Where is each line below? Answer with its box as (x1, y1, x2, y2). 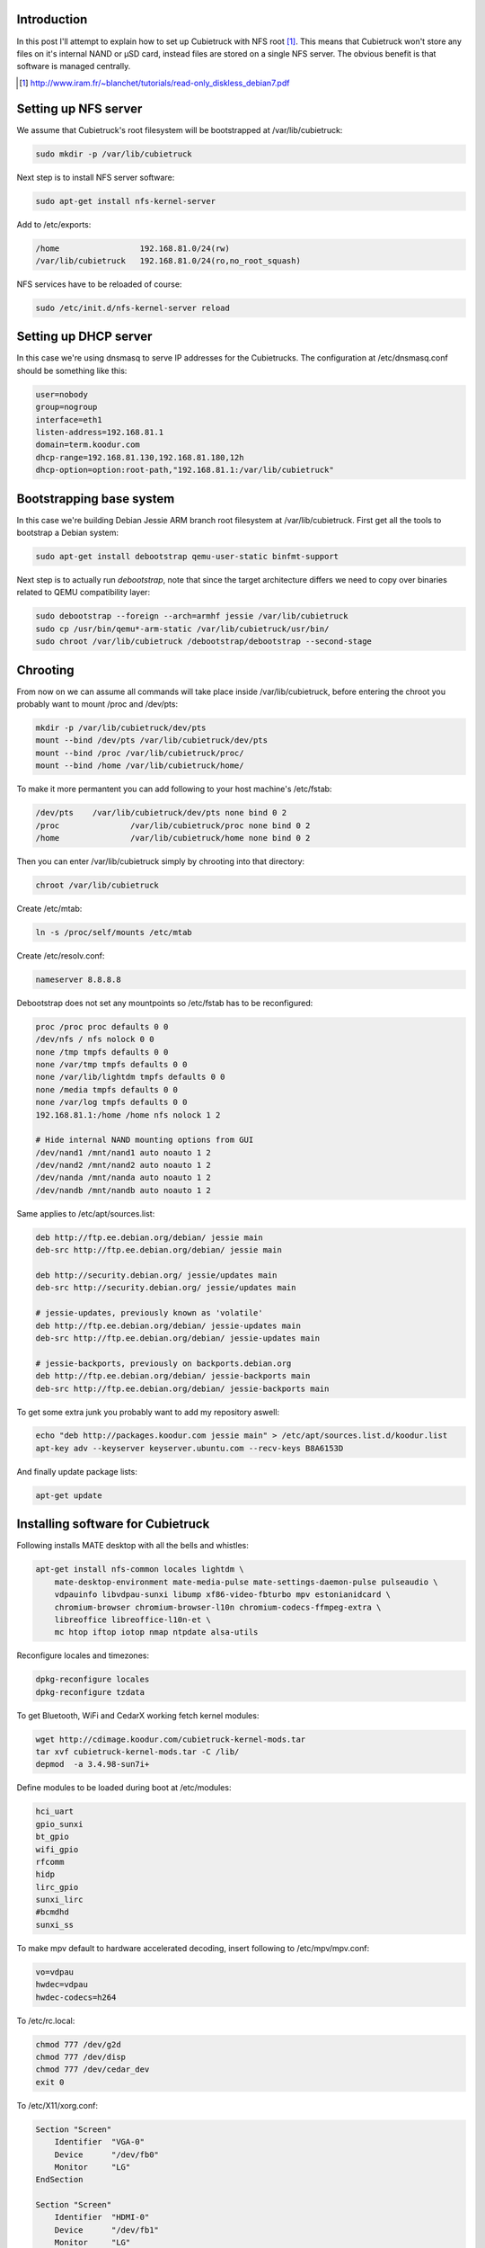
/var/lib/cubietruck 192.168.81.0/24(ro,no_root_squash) (35, 255, 301, 265)
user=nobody (35, 389, 89, 399)
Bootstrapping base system (16, 491, 175, 506)
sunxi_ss (35, 1920, 75, 1930)
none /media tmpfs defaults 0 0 (35, 1084, 179, 1094)
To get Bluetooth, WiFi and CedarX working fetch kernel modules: (16, 1709, 260, 1721)
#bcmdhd (35, 1907, 69, 1917)
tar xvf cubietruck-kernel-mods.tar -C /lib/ (35, 1747, 240, 1757)
